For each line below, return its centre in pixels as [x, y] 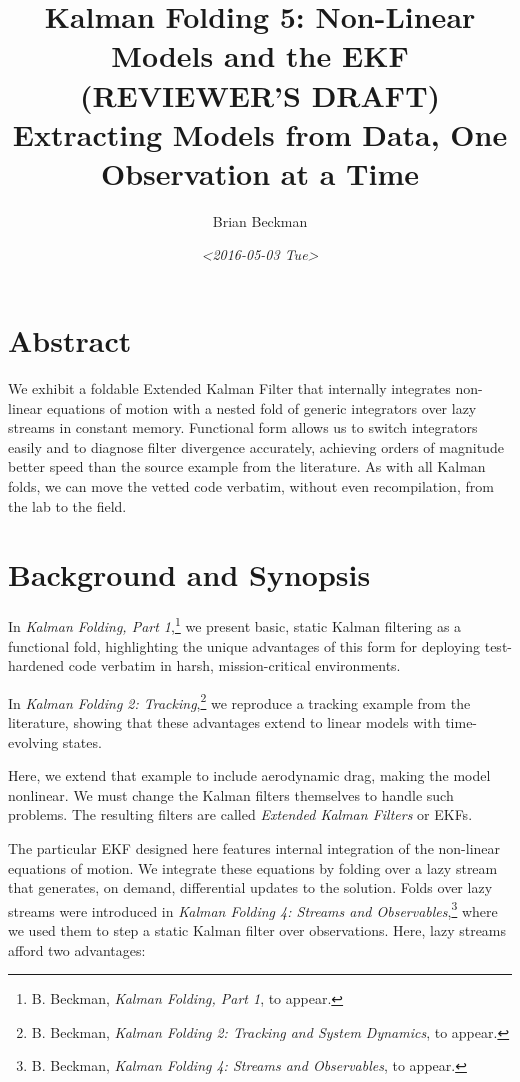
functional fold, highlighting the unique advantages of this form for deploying [244, 645]
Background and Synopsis [189, 574]
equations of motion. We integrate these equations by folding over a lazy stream [253, 867]
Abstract [70, 340]
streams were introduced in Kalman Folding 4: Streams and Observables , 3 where [253, 909]
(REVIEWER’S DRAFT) [260, 94]
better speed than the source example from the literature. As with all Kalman [247, 466]
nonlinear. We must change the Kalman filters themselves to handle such [231, 794]
